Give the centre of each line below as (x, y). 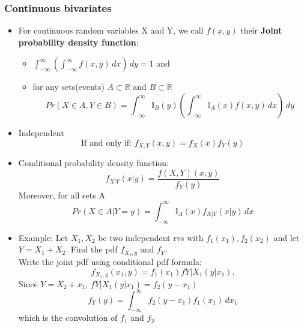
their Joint (261, 30)
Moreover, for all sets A (62, 195)
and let (287, 237)
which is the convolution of (68, 318)
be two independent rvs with (151, 237)
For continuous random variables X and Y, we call (111, 30)
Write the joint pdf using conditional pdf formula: (110, 262)
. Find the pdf (92, 249)
